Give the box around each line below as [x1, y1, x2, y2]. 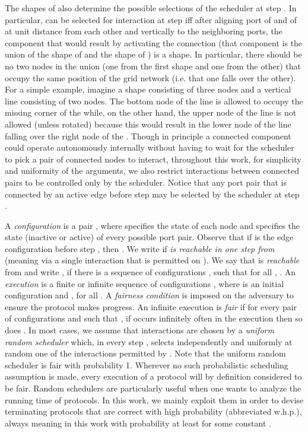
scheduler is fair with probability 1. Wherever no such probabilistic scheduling [5, 358, 288, 371]
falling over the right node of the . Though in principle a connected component [5, 129, 291, 142]
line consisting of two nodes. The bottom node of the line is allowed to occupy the [5, 94, 303, 107]
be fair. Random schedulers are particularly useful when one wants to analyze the [5, 382, 301, 394]
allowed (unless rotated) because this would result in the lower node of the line [5, 117, 291, 130]
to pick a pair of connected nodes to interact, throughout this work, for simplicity [5, 152, 301, 165]
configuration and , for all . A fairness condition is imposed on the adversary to [5, 289, 294, 301]
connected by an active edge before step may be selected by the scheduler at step [5, 187, 300, 200]
